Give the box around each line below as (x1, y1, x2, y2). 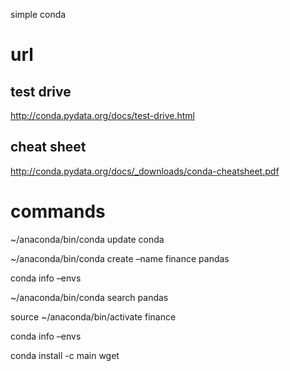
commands (10, 200, 106, 223)
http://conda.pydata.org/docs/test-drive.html (10, 110, 196, 121)
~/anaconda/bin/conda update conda (10, 233, 165, 245)
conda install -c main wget (10, 349, 120, 361)
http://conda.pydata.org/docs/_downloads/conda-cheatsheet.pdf (10, 165, 280, 177)
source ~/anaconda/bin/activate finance (10, 310, 177, 323)
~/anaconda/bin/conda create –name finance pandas (10, 252, 230, 264)
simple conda (10, 9, 67, 20)
